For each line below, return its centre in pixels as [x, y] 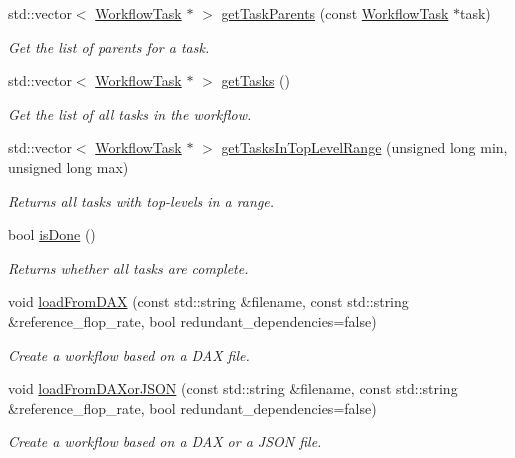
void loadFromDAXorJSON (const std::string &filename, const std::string [233, 388]
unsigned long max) [68, 166]
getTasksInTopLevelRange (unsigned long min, [364, 147]
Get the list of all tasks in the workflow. [130, 113]
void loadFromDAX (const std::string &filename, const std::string [208, 301]
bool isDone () [52, 234]
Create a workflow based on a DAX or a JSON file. [165, 441]
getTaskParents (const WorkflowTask [335, 13]
